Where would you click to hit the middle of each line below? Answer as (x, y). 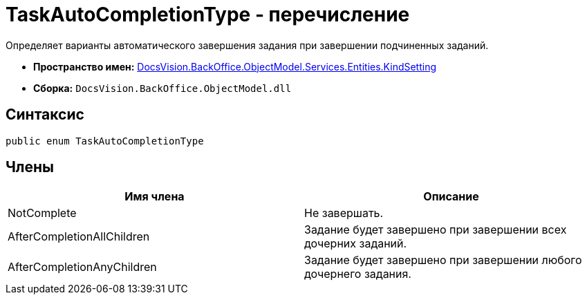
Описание (451, 197)
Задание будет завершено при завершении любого (443, 260)
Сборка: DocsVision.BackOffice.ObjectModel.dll (162, 88)
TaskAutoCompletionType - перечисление (208, 15)
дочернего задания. (358, 274)
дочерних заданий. (356, 244)
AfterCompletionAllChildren (79, 237)
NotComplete (42, 213)
